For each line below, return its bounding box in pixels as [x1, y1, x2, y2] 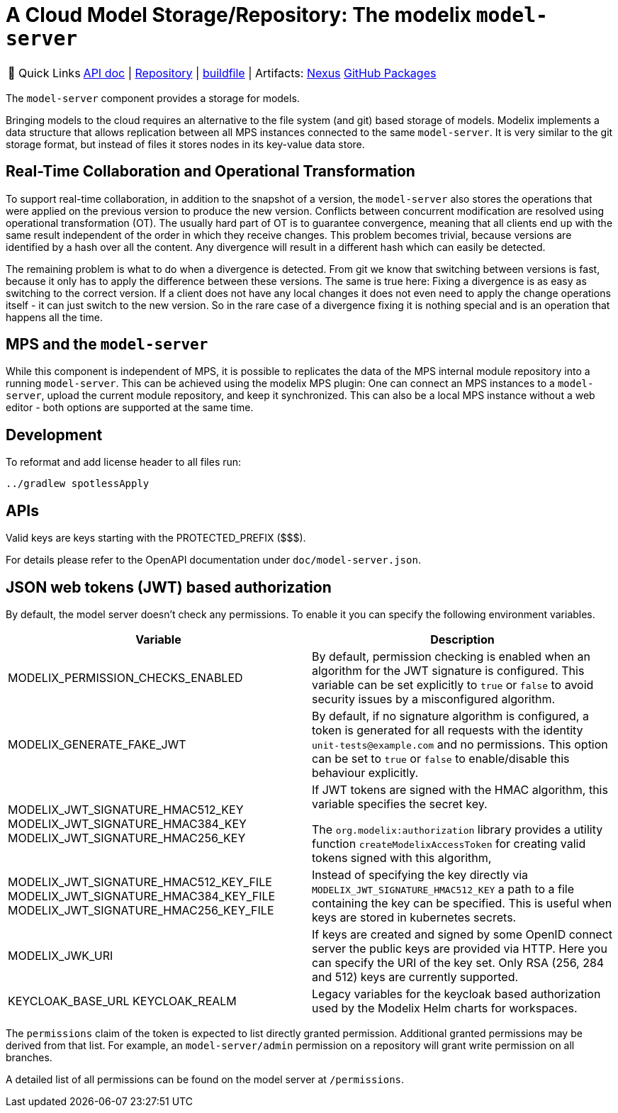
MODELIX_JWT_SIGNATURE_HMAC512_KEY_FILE [8, 874, 272, 889]
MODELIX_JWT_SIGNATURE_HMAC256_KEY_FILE [8, 902, 274, 917]
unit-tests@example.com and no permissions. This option [312, 737, 608, 751]
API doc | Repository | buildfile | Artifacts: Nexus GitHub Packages [83, 65, 437, 80]
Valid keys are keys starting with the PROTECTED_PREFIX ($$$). [6, 532, 306, 544]
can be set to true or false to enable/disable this [312, 751, 570, 766]
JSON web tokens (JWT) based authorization [6, 578, 332, 596]
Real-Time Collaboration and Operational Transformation [6, 162, 415, 181]
